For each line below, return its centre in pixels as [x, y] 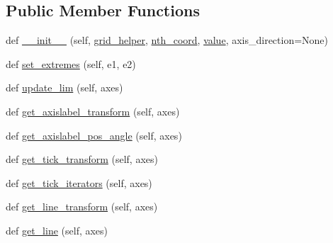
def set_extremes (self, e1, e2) [71, 63]
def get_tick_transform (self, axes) [82, 159]
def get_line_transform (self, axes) [82, 207]
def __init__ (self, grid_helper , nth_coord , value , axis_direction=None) [167, 40]
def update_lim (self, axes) [64, 87]
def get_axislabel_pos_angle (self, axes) [94, 135]
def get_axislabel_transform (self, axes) [93, 111]
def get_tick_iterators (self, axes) [79, 182]
